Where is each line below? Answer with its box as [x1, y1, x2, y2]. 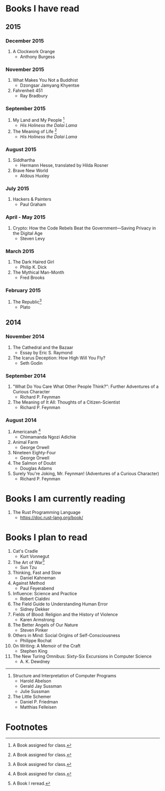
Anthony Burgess [20, 54, 55, 60]
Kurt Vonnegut [20, 553, 49, 559]
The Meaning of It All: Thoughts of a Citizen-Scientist [12, 399, 120, 405]
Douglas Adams [20, 465, 52, 471]
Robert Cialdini [20, 596, 50, 602]
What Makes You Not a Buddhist [12, 77, 78, 83]
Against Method [12, 580, 46, 586]
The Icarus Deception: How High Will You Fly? [12, 355, 106, 361]
